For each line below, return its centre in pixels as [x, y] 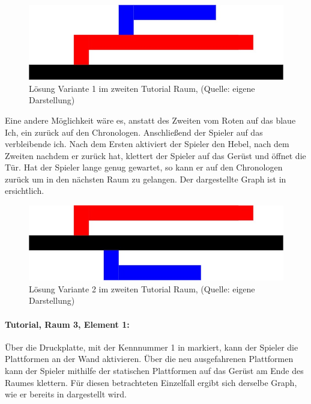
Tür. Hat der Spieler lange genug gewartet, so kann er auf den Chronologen [144, 167]
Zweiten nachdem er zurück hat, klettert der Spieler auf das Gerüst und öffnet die [155, 155]
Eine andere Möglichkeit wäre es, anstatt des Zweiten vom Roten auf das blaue [150, 120]
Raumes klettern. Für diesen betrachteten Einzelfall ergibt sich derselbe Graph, [151, 382]
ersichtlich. [25, 191]
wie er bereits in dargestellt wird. [66, 394]
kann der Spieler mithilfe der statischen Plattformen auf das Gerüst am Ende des [154, 370]
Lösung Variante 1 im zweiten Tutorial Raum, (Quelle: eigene [142, 88]
